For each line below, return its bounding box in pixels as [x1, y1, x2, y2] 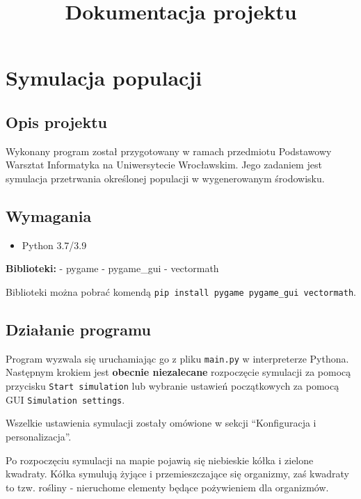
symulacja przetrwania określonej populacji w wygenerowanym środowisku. [6, 171, 325, 185]
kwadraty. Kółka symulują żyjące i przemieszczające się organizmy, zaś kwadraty [6, 466, 349, 481]
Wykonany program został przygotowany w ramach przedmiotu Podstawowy [6, 143, 332, 158]
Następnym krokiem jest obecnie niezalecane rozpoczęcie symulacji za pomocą [6, 365, 351, 379]
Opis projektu [6, 111, 107, 132]
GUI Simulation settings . [6, 392, 125, 406]
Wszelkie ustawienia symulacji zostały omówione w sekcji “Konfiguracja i [6, 415, 316, 430]
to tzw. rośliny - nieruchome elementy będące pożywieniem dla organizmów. [6, 480, 329, 494]
